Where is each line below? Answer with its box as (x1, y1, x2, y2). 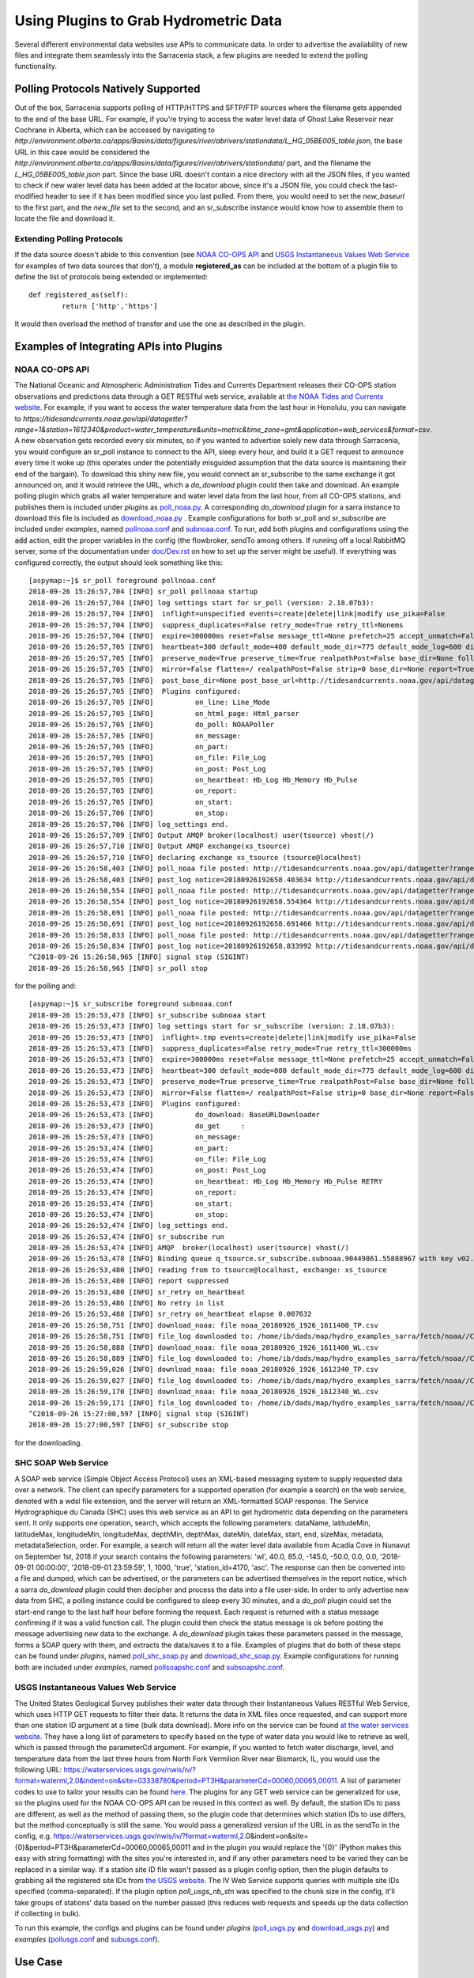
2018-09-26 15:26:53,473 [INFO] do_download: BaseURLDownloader (28, 1110, 321, 1120)
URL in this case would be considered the (14, 147, 150, 157)
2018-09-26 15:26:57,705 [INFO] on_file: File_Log (28, 753, 266, 763)
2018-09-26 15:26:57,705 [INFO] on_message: (28, 731, 241, 740)
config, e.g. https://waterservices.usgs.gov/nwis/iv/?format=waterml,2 (14, 1832, 245, 1841)
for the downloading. (14, 1438, 83, 1447)
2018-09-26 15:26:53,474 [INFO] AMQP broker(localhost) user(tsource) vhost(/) (28, 1243, 350, 1252)
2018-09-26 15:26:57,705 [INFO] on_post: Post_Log (28, 764, 266, 773)
